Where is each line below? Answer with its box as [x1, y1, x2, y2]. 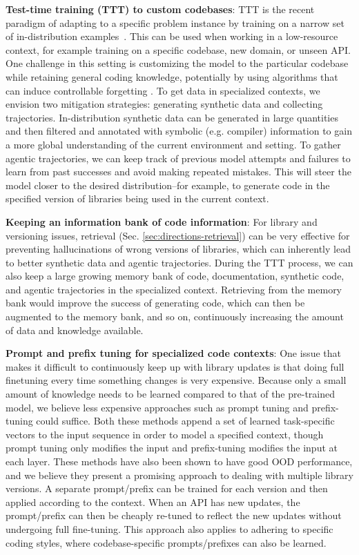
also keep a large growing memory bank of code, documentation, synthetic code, [6, 269, 345, 283]
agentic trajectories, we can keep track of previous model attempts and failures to [6, 150, 351, 165]
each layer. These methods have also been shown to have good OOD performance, [6, 454, 353, 468]
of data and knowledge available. [6, 322, 144, 337]
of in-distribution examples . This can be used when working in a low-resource [6, 29, 338, 43]
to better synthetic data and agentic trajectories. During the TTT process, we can [6, 255, 353, 269]
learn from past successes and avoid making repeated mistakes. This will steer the [6, 164, 351, 179]
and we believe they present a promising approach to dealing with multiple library [6, 467, 353, 482]
